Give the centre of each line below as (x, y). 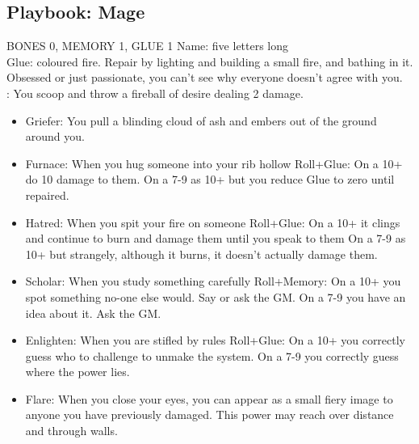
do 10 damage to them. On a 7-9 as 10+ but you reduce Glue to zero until (210, 179)
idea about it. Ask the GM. (93, 313)
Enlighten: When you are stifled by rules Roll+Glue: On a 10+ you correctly (216, 340)
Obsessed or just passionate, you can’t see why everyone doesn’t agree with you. (205, 77)
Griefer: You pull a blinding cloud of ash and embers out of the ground (201, 120)
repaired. (47, 195)
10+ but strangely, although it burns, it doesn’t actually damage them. (201, 254)
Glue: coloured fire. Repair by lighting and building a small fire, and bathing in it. (210, 61)
